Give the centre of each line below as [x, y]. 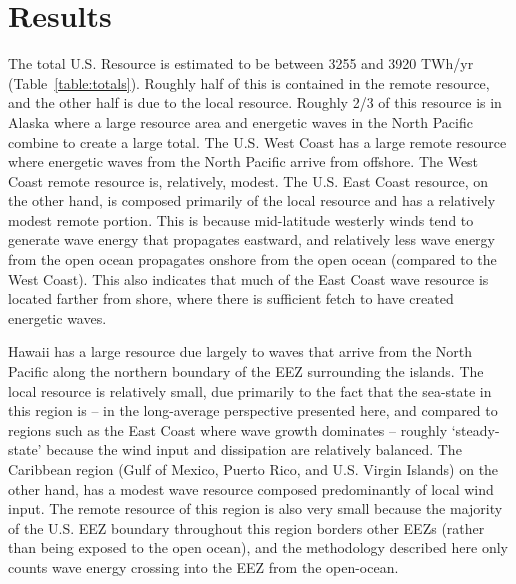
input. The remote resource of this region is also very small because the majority [255, 508]
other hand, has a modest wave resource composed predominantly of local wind [251, 488]
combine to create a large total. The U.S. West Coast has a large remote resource [257, 141]
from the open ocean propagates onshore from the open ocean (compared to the [252, 259]
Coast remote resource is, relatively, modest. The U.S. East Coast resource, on [248, 180]
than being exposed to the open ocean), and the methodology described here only [258, 547]
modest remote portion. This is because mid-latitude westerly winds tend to [241, 219]
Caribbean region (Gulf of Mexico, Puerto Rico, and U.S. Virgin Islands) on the [253, 469]
